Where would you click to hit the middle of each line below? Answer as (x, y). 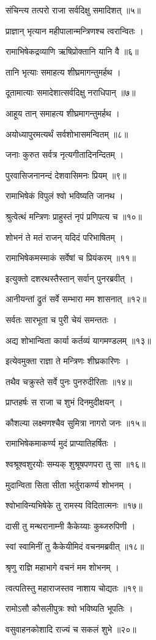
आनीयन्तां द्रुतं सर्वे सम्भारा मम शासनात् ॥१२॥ (76, 299)
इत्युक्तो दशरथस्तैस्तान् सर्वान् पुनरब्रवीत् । (70, 278)
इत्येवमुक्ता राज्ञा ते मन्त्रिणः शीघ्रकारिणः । (67, 361)
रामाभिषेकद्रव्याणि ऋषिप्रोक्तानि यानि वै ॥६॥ (72, 51)
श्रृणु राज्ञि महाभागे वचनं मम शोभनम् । (62, 567)
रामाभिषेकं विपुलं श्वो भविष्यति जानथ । (65, 196)
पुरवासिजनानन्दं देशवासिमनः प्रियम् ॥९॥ (66, 175)
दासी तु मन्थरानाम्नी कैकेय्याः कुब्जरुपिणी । (71, 525)
